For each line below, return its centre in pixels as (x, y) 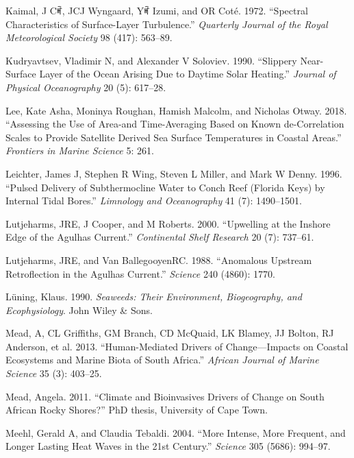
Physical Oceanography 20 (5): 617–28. (86, 87)
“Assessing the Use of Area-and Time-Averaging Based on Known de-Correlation (175, 124)
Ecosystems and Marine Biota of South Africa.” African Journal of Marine (162, 360)
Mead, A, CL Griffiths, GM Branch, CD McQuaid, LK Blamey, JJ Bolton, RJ (170, 333)
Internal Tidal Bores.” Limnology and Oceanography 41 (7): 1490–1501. (154, 201)
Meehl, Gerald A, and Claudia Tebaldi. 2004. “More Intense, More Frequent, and (176, 432)
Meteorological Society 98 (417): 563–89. (89, 37)
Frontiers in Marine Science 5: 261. (80, 150)
